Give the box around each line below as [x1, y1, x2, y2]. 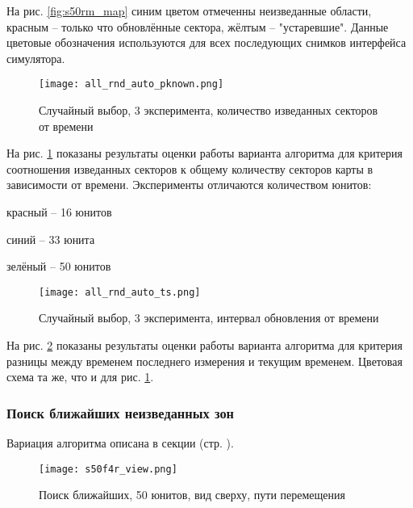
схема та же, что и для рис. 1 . [6, 368, 154, 385]
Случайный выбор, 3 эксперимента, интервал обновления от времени [39, 309, 379, 326]
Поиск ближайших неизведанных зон [6, 402, 234, 422]
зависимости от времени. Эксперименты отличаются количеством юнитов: [6, 176, 372, 193]
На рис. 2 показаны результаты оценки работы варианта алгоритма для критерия [6, 337, 403, 354]
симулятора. [6, 49, 65, 66]
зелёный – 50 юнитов [6, 258, 111, 275]
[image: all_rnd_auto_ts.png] [39, 286, 201, 298]
